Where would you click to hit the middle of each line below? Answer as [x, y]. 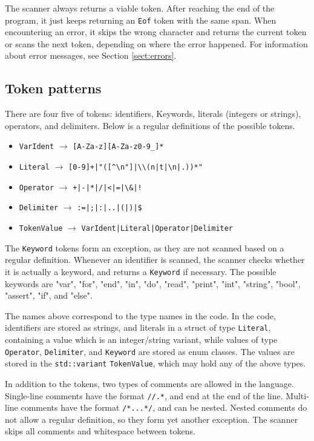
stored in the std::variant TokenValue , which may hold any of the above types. [155, 363]
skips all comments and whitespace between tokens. [100, 431]
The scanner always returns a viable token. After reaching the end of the [140, 8]
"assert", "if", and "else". [49, 295]
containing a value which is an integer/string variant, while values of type [141, 340]
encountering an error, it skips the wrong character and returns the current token [156, 32]
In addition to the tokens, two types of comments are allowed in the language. [149, 383]
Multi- [297, 395]
